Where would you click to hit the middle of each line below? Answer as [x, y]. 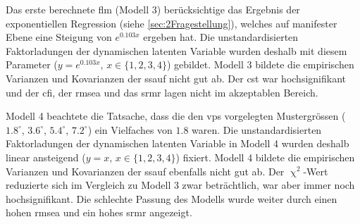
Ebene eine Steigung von [59, 37]
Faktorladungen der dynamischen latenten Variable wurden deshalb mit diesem [176, 50]
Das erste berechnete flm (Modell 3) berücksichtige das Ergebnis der [153, 9]
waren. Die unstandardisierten [257, 129]
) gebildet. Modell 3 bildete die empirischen [260, 64]
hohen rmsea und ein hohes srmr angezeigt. [99, 212]
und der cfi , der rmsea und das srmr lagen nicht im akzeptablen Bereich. [162, 92]
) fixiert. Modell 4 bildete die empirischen [265, 157]
